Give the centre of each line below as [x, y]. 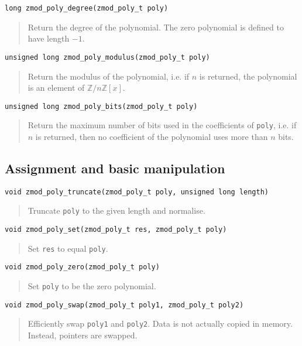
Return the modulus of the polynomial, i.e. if [109, 76]
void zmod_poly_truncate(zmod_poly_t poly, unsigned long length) [137, 192]
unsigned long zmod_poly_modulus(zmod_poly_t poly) [107, 57]
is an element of [56, 88]
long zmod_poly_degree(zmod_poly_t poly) [87, 8]
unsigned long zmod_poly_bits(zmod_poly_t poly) [101, 106]
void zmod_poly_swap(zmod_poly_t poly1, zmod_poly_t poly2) [124, 305]
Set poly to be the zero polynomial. [92, 286]
